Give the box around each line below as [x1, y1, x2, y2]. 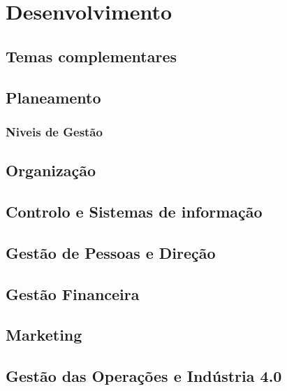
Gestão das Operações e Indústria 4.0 [6, 365, 282, 387]
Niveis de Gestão [6, 122, 103, 140]
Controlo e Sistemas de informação [6, 200, 263, 222]
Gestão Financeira [6, 283, 140, 304]
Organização [6, 159, 96, 181]
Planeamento [6, 86, 101, 108]
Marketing [6, 324, 82, 346]
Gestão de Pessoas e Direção [6, 241, 216, 263]
